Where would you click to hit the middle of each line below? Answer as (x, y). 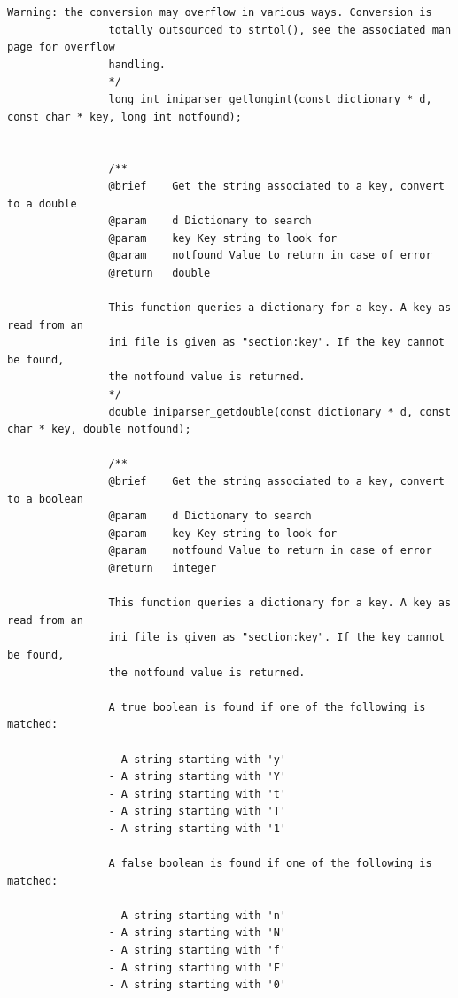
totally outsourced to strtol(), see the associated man (280, 30)
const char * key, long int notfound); (124, 117)
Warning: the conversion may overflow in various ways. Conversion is (220, 12)
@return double (159, 273)
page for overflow (61, 47)
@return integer (163, 568)
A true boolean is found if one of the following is (267, 707)
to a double (42, 203)
